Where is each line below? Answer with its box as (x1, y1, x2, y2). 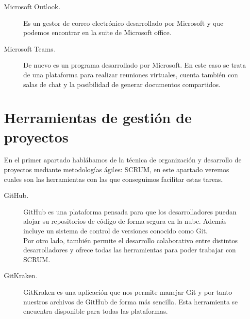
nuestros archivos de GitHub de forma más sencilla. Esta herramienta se (23, 296, 238, 306)
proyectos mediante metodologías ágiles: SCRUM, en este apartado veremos (4, 164, 229, 175)
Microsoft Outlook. (4, 1, 61, 11)
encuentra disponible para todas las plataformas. (23, 306, 168, 316)
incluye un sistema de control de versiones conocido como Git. (23, 226, 208, 236)
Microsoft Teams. (4, 43, 55, 53)
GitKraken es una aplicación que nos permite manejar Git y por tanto (23, 287, 232, 297)
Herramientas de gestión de (4, 107, 192, 127)
